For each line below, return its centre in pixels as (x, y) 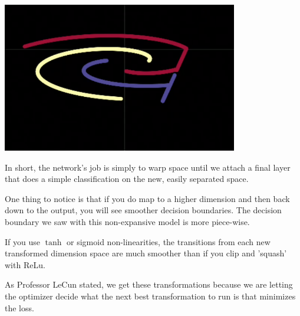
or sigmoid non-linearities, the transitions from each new (169, 241)
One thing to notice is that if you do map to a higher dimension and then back (147, 198)
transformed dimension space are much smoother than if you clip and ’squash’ (146, 253)
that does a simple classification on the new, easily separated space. (127, 179)
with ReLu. (25, 264)
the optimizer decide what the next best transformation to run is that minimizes (150, 296)
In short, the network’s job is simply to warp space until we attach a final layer (148, 167)
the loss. (19, 307)
